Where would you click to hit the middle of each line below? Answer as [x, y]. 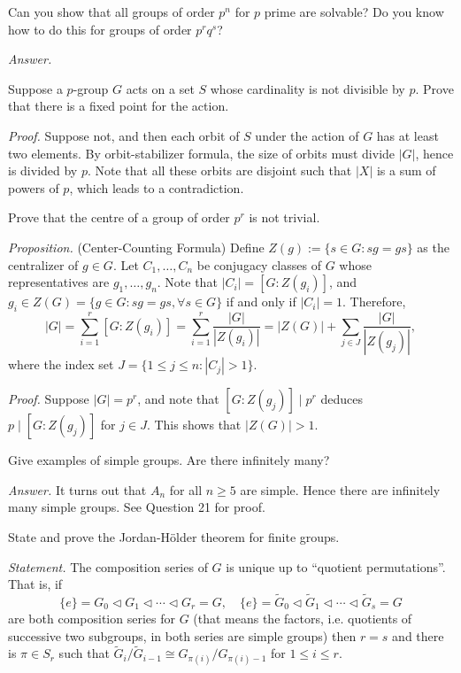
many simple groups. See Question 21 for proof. [137, 507]
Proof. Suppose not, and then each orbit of [124, 135]
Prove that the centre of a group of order [119, 217]
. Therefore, [374, 302]
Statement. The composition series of [108, 566]
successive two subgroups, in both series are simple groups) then [182, 635]
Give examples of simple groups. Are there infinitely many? [169, 460]
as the [433, 247]
